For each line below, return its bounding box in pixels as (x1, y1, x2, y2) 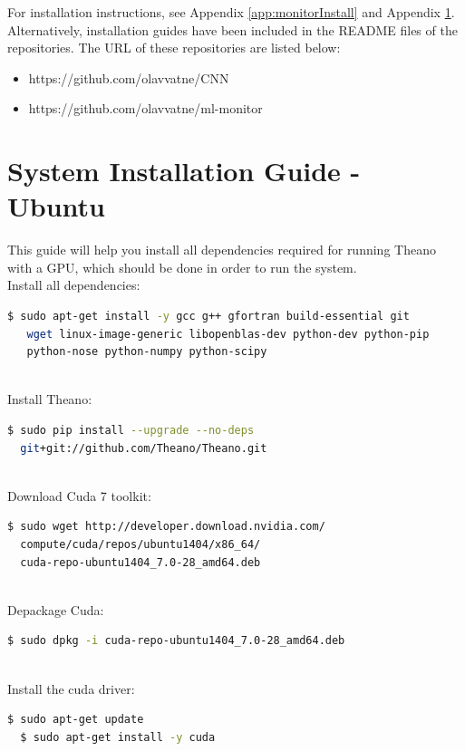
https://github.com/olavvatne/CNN (28, 68, 229, 87)
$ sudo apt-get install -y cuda (20, 730, 216, 744)
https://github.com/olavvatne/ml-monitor (28, 99, 263, 118)
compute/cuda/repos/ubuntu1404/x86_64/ (20, 538, 261, 551)
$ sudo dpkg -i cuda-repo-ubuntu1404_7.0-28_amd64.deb (7, 634, 345, 648)
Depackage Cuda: (7, 600, 104, 619)
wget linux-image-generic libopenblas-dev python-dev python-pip (26, 327, 430, 341)
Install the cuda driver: (7, 679, 135, 698)
